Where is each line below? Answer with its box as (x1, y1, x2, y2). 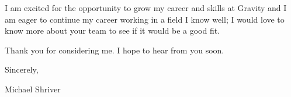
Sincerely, (5, 63, 39, 76)
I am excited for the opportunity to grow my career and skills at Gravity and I (5, 2, 287, 13)
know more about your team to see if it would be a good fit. (5, 24, 220, 37)
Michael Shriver (5, 82, 61, 95)
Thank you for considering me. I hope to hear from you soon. (5, 44, 224, 56)
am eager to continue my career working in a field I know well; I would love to (5, 13, 285, 25)
